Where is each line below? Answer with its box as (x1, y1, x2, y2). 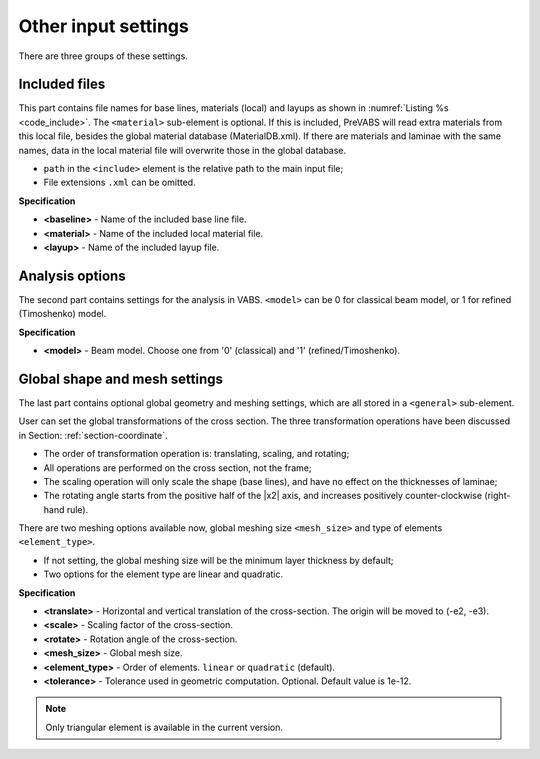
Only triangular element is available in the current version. (45, 721, 284, 733)
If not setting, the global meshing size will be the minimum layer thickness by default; (43, 554, 394, 566)
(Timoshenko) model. (18, 308, 107, 320)
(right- (484, 490, 511, 502)
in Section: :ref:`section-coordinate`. (18, 429, 169, 441)
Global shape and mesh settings (18, 370, 224, 387)
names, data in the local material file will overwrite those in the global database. (18, 144, 347, 156)
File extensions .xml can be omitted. (43, 176, 196, 189)
